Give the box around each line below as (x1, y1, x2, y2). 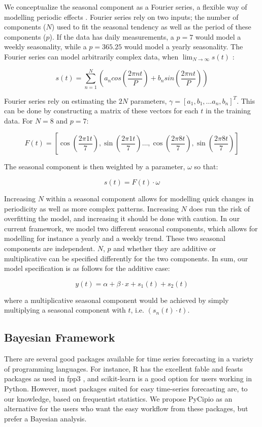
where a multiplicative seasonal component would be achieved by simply (4, 294, 229, 305)
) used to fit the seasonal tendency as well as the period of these (51, 21, 251, 32)
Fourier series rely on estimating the (4, 95, 117, 106)
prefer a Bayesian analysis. (4, 413, 87, 423)
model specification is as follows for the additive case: (4, 263, 170, 273)
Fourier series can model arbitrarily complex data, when (4, 51, 179, 62)
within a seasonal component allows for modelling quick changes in (46, 193, 254, 204)
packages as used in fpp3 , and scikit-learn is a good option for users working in (4, 373, 252, 384)
